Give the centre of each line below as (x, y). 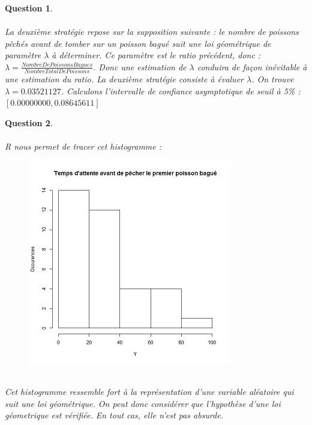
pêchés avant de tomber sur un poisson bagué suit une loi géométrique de (138, 43)
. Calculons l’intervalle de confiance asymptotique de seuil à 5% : (181, 90)
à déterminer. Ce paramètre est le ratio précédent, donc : (156, 55)
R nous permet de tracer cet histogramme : (83, 146)
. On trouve (273, 79)
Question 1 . (29, 8)
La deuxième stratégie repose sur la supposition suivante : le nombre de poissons (152, 32)
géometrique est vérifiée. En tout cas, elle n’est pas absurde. (114, 415)
